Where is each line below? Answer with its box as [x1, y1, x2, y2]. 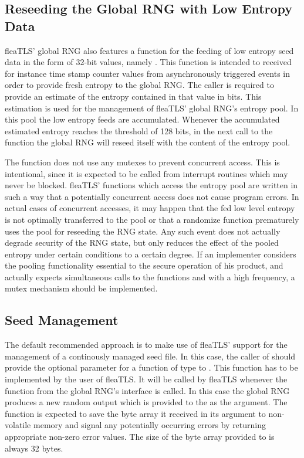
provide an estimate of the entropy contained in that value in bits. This [5, 90, 262, 102]
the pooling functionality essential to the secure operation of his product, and [5, 259, 283, 272]
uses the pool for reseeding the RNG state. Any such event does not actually [5, 225, 281, 237]
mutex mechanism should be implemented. [5, 282, 158, 294]
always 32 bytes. [5, 442, 63, 454]
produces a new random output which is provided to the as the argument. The [5, 396, 288, 408]
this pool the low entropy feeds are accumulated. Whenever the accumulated [5, 113, 280, 125]
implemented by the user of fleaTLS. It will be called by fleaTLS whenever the [5, 373, 288, 385]
